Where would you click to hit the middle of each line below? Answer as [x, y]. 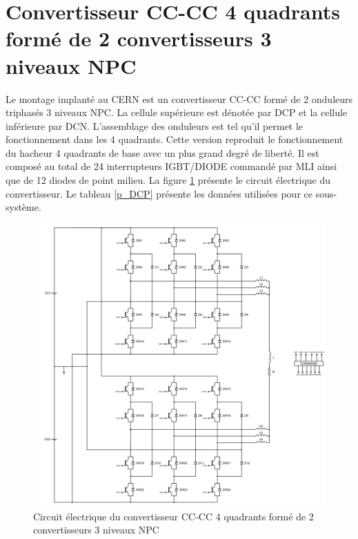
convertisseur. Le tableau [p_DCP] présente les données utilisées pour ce [159, 193]
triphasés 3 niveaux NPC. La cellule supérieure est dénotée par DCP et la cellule [177, 112]
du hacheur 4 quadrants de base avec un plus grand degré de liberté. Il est [162, 152]
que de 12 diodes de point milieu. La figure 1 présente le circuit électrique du [168, 180]
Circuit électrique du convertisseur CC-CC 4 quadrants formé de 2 [173, 516]
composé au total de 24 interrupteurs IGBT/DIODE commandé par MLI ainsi [171, 166]
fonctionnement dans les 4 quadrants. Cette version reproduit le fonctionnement [175, 139]
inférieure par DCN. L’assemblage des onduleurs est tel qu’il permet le [155, 125]
